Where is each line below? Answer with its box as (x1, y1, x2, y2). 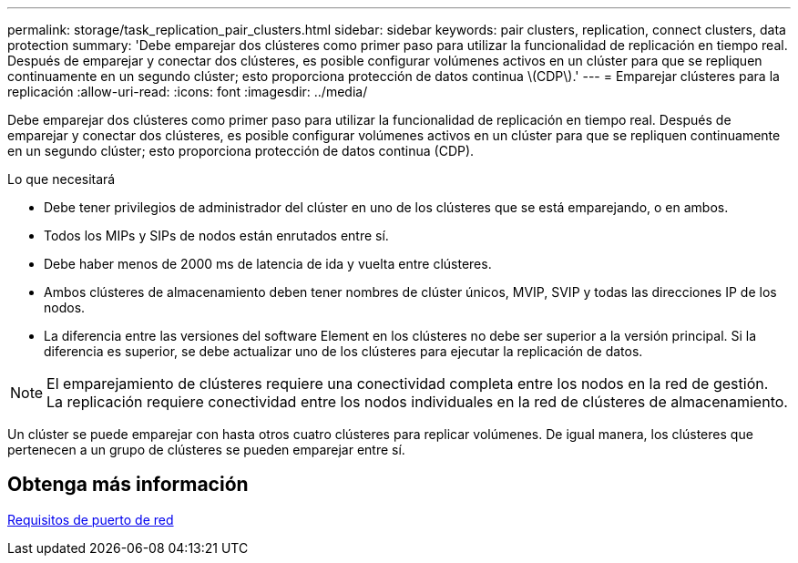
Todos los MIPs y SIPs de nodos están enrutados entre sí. (44, 228, 389, 243)
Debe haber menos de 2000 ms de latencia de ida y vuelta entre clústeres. (44, 256, 492, 271)
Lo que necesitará (7, 171, 116, 187)
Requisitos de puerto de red (7, 511, 174, 527)
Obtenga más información (7, 473, 249, 496)
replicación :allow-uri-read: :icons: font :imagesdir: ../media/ (7, 84, 368, 99)
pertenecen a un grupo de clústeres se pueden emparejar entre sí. (7, 442, 405, 457)
